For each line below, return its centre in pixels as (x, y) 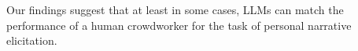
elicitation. (32, 40)
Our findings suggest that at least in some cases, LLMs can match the (175, 9)
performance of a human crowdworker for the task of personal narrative (179, 25)
